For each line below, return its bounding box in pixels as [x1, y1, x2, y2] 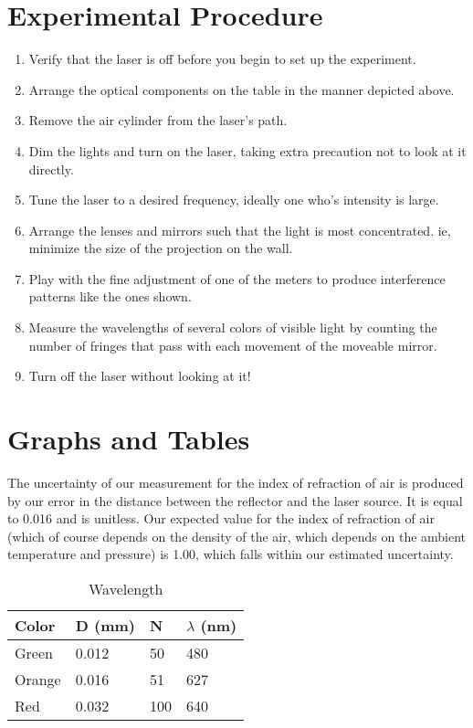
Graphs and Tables [7, 420, 250, 458]
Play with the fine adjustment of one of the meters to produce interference [28, 269, 446, 288]
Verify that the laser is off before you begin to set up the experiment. [28, 49, 416, 69]
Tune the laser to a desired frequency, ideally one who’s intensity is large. [28, 190, 439, 209]
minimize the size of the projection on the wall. [28, 238, 293, 258]
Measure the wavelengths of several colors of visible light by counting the [28, 318, 437, 337]
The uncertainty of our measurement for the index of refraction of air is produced [7, 472, 464, 491]
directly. [28, 159, 74, 178]
